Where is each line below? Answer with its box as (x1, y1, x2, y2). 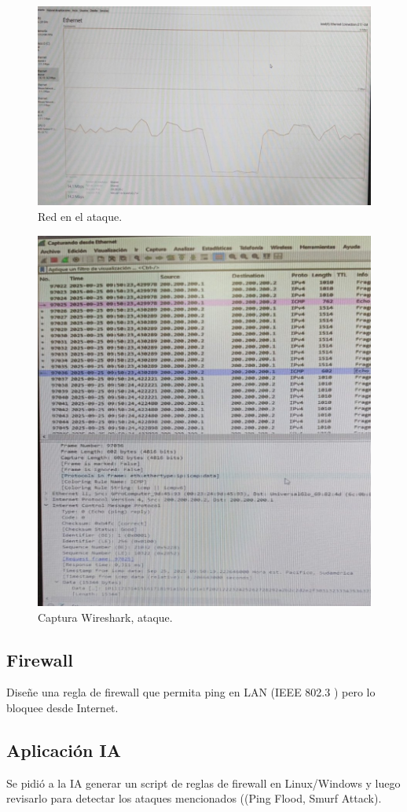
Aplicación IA (6, 738, 121, 762)
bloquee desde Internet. (6, 700, 119, 716)
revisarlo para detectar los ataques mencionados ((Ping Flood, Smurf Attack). (6, 790, 382, 806)
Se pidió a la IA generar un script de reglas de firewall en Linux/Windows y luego (6, 774, 401, 791)
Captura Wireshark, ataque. (38, 608, 173, 625)
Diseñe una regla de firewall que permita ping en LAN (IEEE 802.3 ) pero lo (6, 684, 376, 700)
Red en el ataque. (38, 208, 123, 224)
